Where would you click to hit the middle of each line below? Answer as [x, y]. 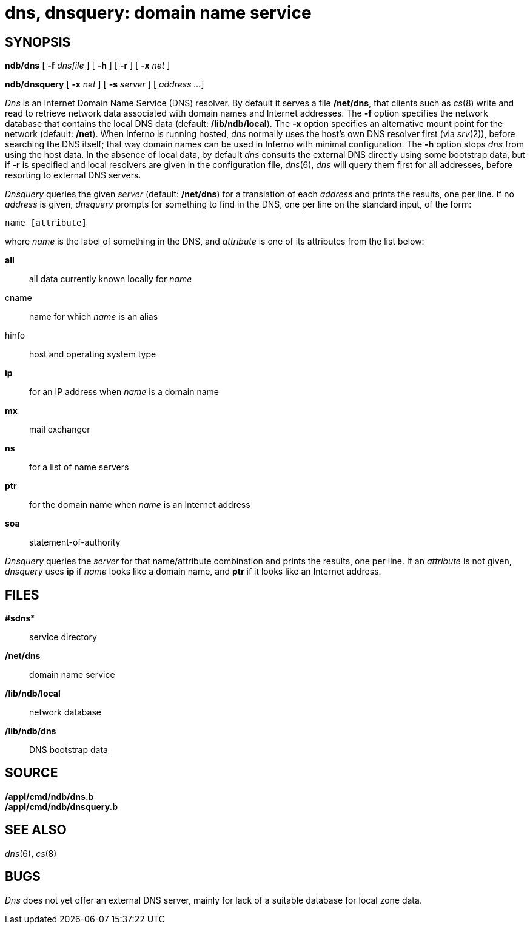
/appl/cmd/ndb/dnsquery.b [62, 806]
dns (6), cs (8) [31, 853]
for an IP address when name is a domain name [124, 392]
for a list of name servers [79, 467]
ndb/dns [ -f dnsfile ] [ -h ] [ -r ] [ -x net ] [88, 66]
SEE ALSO [36, 830]
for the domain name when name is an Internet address [140, 505]
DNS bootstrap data [69, 750]
